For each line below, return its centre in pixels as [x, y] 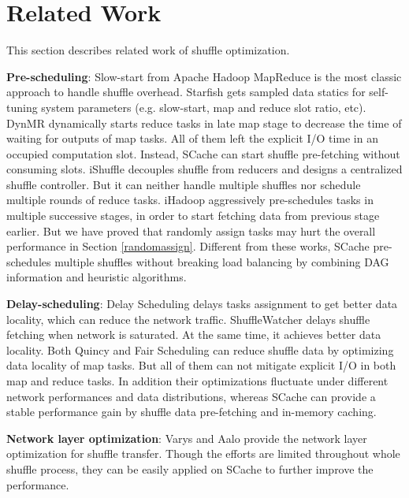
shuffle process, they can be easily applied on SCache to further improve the [190, 468]
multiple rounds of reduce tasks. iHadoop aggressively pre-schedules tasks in [190, 200]
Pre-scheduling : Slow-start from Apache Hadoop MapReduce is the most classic [204, 76]
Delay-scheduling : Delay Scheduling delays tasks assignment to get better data [202, 304]
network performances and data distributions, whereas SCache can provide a [191, 396]
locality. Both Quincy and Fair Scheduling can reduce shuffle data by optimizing [200, 349]
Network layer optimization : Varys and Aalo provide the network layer [187, 438]
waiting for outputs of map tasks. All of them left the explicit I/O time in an [192, 138]
